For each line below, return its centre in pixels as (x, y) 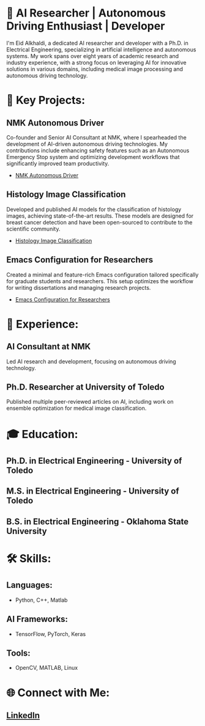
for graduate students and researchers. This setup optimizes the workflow (100, 281)
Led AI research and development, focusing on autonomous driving (91, 361)
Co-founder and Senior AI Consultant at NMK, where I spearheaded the (96, 137)
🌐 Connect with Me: (58, 693)
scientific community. (33, 229)
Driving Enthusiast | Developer (86, 26)
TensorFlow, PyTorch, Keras (50, 634)
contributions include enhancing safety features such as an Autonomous (98, 150)
